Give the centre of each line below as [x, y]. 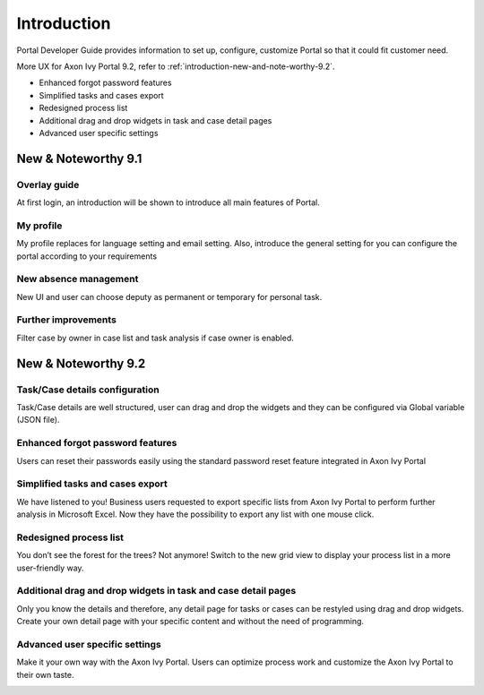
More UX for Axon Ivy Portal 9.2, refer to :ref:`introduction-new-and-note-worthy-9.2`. [176, 66]
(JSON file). [38, 420]
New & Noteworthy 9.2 [81, 363]
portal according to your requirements [86, 256]
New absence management [78, 279]
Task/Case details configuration [88, 390]
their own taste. [45, 674]
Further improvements [66, 320]
